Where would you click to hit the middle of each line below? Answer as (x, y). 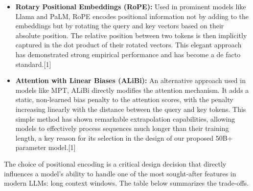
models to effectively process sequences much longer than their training (122, 128)
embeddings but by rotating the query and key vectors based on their (120, 26)
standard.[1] (33, 64)
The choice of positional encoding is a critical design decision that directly (115, 163)
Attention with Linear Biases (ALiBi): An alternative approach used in (130, 80)
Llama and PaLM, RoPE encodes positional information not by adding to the (132, 16)
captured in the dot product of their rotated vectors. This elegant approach (128, 45)
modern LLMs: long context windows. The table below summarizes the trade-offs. (126, 183)
